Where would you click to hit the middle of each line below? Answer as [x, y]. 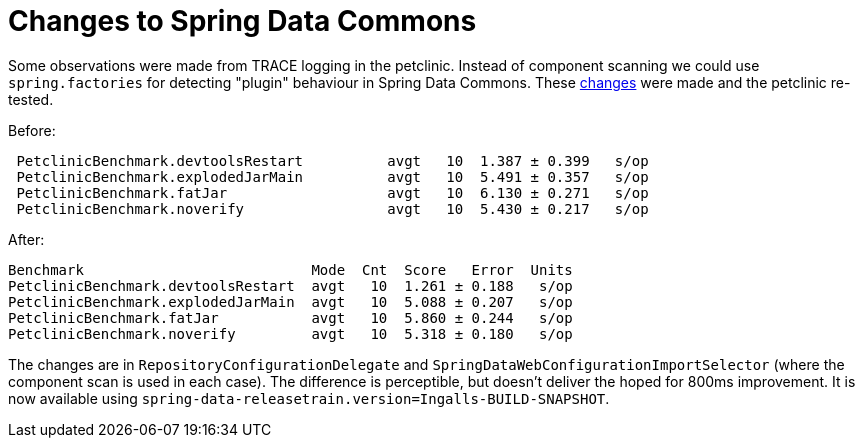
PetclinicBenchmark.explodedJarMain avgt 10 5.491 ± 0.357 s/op [332, 176]
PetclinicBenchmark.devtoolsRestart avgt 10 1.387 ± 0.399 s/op [332, 160]
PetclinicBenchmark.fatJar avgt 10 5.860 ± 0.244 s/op [290, 317]
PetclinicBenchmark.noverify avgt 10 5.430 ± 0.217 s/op [332, 208]
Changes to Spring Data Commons [242, 21]
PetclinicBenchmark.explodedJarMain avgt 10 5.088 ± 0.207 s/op [290, 301]
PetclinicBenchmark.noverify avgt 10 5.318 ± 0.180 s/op [290, 333]
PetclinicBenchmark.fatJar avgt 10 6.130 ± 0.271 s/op [332, 192]
